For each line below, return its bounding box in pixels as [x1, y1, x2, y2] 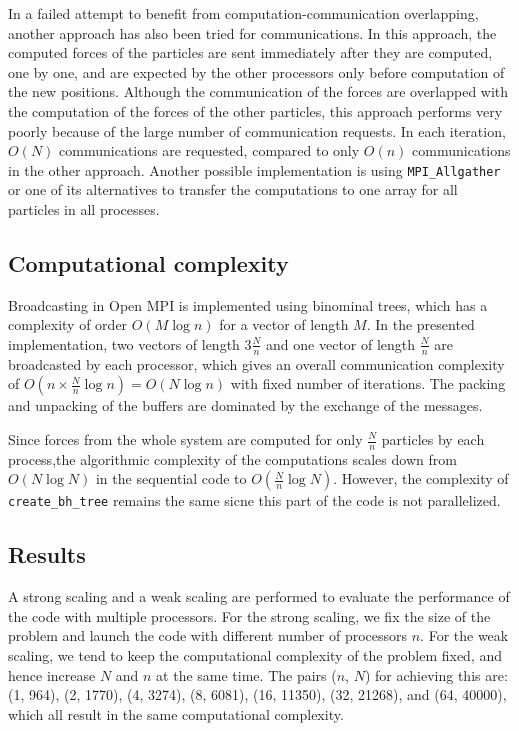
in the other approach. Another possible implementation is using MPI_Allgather [8, 159, 501, 180]
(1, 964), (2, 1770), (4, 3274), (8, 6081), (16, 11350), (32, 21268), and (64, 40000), [8, 684, 507, 705]
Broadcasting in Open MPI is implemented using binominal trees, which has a [8, 294, 488, 315]
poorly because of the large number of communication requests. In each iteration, [8, 120, 506, 141]
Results [8, 539, 86, 570]
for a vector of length [219, 314, 349, 335]
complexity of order [8, 314, 128, 335]
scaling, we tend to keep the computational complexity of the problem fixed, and [8, 645, 503, 666]
